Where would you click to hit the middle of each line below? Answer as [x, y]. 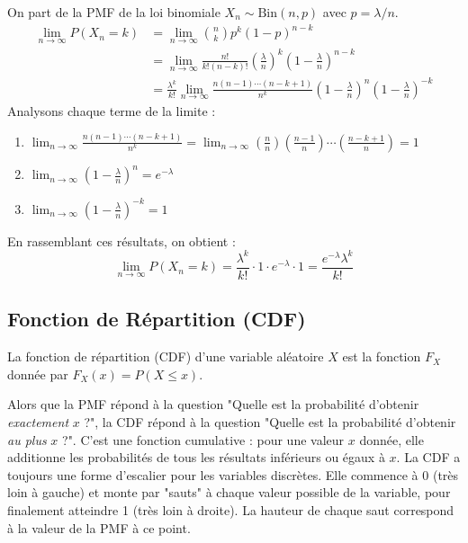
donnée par [38, 374]
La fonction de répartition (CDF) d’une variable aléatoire [166, 356]
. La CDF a [428, 457]
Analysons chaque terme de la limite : [112, 110]
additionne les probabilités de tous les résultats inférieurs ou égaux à [196, 457]
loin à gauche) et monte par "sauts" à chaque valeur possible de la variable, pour [229, 492]
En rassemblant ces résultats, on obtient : [121, 240]
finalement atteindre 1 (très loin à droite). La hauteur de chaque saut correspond [231, 509]
